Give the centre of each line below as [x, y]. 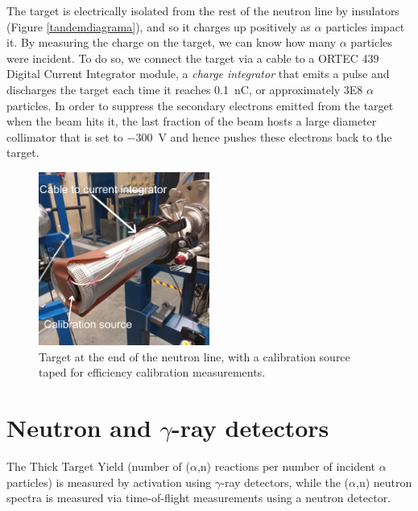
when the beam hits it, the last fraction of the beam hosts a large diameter [192, 121]
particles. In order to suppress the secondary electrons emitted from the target [200, 105]
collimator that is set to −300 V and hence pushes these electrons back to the [199, 136]
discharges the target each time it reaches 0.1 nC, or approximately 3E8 [185, 89]
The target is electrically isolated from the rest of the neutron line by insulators [203, 10]
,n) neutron [384, 482]
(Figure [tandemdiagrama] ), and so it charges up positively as [159, 26]
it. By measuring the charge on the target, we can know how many [172, 42]
